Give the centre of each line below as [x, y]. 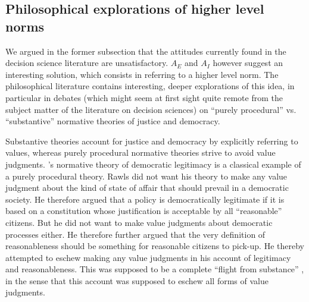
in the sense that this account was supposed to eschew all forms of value [137, 280]
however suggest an [248, 63]
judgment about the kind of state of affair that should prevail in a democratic [147, 188]
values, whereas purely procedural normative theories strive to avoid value [141, 152]
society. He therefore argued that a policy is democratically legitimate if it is [145, 199]
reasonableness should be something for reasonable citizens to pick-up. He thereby [155, 246]
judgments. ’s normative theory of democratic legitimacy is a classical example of [153, 164]
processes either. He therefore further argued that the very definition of [135, 234]
